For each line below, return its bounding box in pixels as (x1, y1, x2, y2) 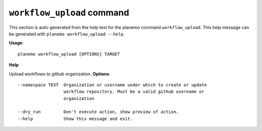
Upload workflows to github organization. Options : (9, 71, 111, 77)
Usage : (9, 40, 24, 46)
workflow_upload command (9, 7, 130, 18)
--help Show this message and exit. (17, 116, 133, 121)
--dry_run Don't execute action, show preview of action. (17, 109, 179, 115)
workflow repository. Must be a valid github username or (63, 89, 205, 94)
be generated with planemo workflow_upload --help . (9, 31, 125, 37)
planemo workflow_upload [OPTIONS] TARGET (17, 51, 120, 57)
